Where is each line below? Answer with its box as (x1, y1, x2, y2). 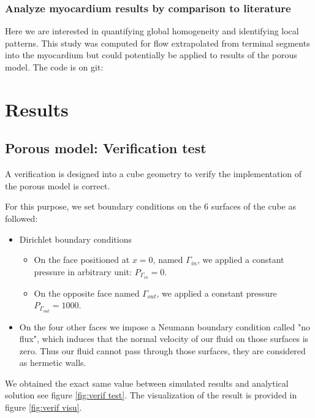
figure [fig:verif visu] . (5, 401, 82, 414)
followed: (5, 211, 38, 224)
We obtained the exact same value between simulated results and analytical (5, 376, 289, 389)
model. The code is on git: (5, 61, 104, 73)
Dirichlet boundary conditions (19, 232, 132, 245)
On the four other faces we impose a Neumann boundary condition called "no (19, 320, 310, 333)
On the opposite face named (34, 286, 140, 299)
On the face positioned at (34, 253, 130, 266)
